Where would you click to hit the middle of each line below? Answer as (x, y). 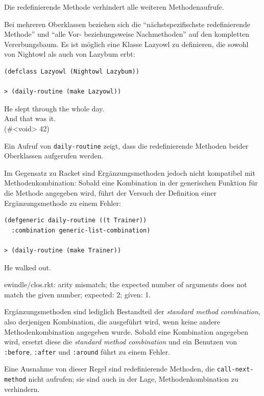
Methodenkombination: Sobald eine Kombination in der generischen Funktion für (131, 183)
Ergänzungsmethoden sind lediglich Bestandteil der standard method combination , (132, 311)
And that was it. (30, 118)
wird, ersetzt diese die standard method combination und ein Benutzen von (121, 342)
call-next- (235, 370)
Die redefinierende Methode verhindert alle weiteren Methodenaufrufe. (114, 7)
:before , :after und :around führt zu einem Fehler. (87, 351)
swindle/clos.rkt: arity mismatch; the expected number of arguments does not (126, 284)
